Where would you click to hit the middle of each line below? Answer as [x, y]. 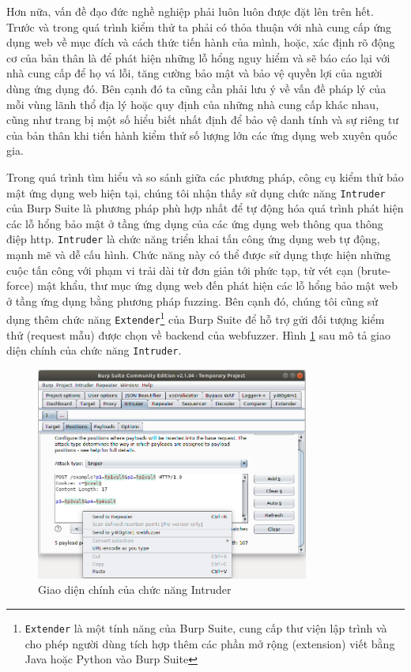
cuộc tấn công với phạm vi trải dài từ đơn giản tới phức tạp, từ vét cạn [180, 270]
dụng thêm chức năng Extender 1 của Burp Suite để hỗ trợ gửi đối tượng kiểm [196, 318]
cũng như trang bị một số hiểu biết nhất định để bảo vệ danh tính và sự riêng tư [203, 120]
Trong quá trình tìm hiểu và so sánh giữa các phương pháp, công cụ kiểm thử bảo [205, 176]
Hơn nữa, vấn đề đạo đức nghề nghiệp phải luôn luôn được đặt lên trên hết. [190, 11]
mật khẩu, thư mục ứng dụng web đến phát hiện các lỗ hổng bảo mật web [218, 285]
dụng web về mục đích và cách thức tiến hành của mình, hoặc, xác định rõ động [201, 42]
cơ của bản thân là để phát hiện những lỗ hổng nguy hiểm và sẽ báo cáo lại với [198, 57]
